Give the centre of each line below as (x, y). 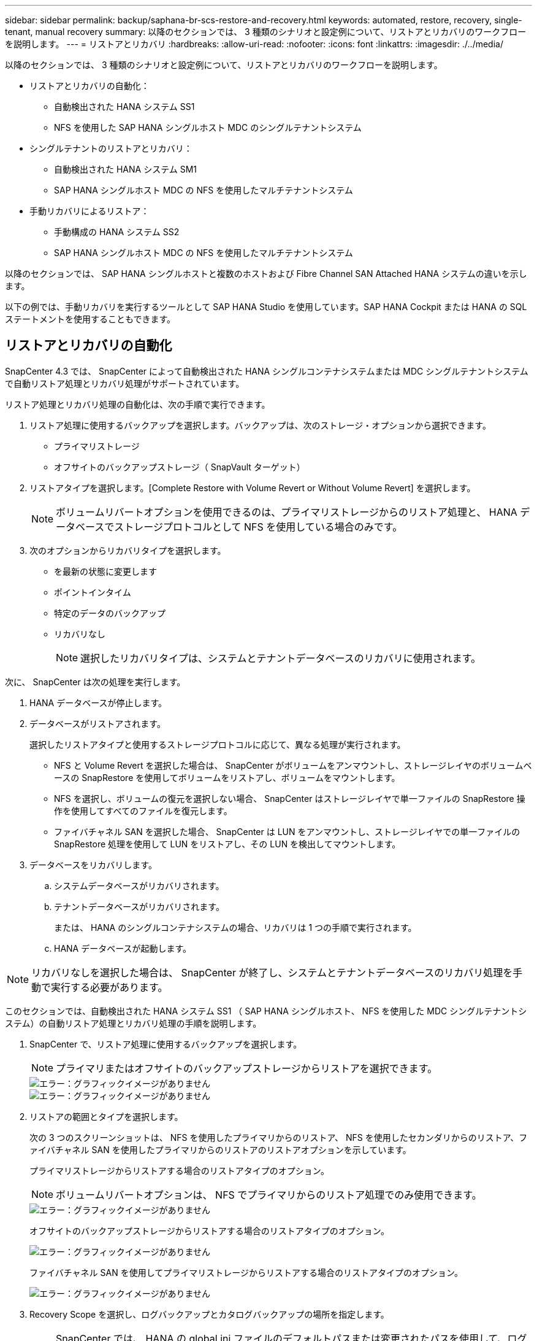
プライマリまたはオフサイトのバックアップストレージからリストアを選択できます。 (247, 1068)
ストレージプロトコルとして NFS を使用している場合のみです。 (258, 527)
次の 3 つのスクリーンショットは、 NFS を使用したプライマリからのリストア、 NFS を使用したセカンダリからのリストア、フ (279, 1137)
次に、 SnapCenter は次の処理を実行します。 (95, 682)
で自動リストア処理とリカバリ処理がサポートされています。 (125, 383)
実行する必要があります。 (109, 987)
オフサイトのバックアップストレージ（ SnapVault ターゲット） (180, 467)
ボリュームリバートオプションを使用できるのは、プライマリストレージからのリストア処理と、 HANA (287, 512)
